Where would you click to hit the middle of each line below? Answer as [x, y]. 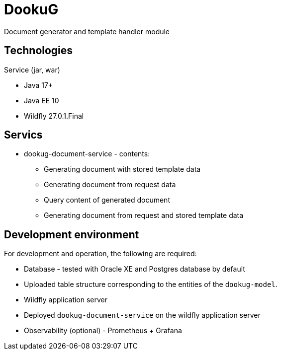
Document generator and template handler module [87, 31]
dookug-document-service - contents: [87, 154]
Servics [23, 135]
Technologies [39, 51]
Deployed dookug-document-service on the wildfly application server [142, 315]
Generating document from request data [110, 185]
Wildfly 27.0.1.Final [54, 116]
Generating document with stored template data [122, 169]
